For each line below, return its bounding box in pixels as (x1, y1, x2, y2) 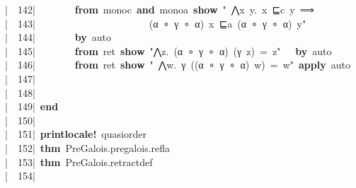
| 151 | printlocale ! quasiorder (5, 127, 147, 141)
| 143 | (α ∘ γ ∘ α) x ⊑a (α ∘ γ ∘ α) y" (5, 16, 306, 30)
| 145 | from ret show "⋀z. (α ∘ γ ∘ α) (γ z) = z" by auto (5, 43, 332, 58)
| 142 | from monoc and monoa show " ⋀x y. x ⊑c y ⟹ (5, 2, 314, 16)
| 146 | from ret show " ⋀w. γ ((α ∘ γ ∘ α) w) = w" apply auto (5, 57, 350, 72)
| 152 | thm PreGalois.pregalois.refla (5, 140, 171, 155)
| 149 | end (5, 99, 59, 114)
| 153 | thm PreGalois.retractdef (5, 154, 153, 169)
